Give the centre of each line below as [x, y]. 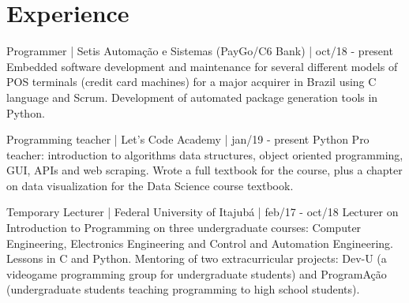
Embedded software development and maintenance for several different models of [202, 66]
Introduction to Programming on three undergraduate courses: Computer [184, 228]
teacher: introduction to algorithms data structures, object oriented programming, [205, 154]
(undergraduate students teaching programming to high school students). [183, 289]
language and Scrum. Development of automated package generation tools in [192, 97]
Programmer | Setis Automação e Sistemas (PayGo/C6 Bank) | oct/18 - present [200, 51]
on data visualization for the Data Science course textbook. [150, 185]
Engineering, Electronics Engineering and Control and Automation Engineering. [200, 243]
